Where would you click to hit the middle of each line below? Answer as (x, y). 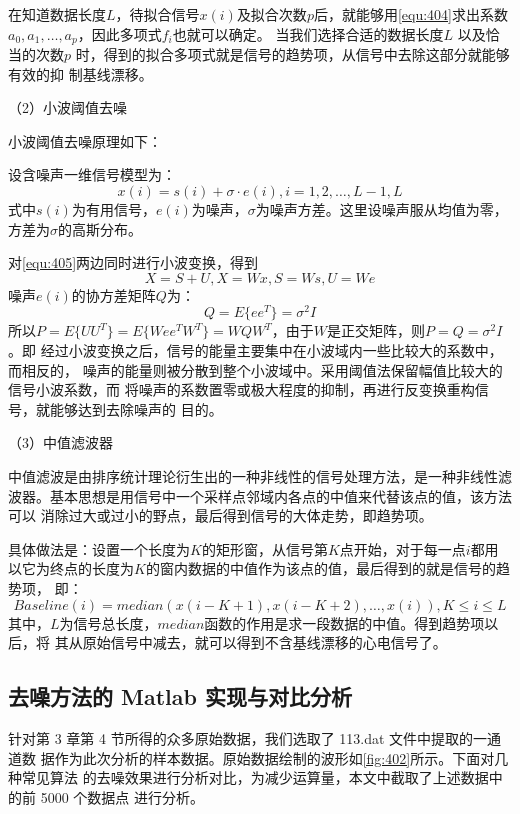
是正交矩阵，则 (376, 330)
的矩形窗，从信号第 (264, 548)
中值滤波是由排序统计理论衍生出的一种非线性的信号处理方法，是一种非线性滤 (260, 476)
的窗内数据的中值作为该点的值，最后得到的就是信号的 (320, 568)
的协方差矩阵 (113, 294)
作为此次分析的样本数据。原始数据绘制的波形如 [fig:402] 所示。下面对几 (281, 757)
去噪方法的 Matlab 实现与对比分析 (180, 696)
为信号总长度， (108, 622)
